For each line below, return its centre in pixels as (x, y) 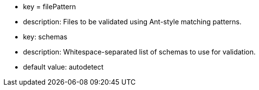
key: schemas (45, 37)
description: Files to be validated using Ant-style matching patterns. (132, 22)
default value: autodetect (63, 67)
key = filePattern (50, 7)
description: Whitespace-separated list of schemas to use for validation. (140, 52)
